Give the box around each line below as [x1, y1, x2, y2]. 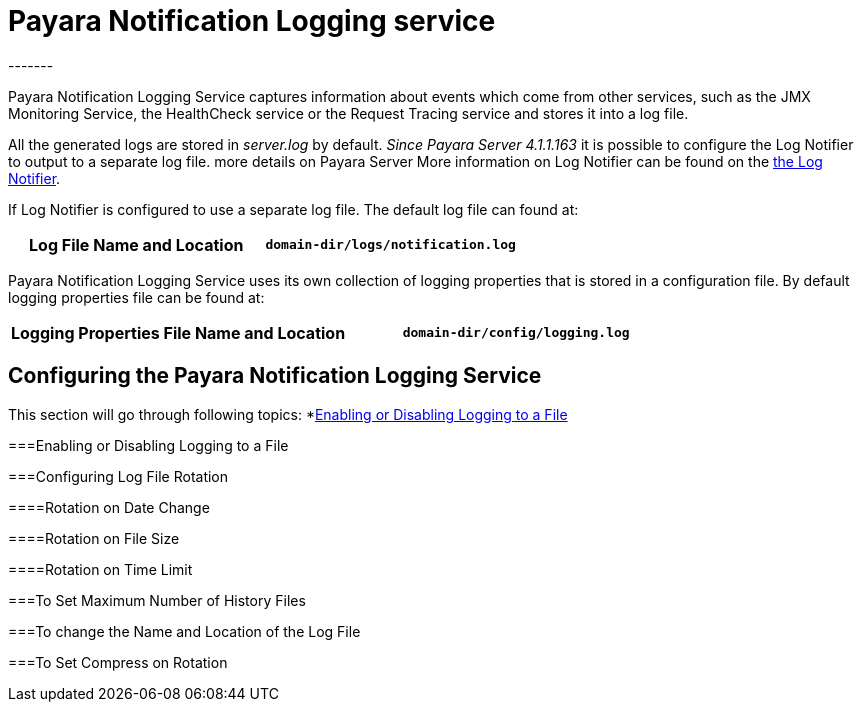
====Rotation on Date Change [8, 498, 210, 516]
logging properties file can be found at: [8, 288, 265, 306]
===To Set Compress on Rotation [8, 653, 228, 671]
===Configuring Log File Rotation [8, 467, 229, 485]
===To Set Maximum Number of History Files [8, 591, 306, 609]
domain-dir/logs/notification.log [265, 237, 516, 253]
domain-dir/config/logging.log [402, 325, 630, 341]
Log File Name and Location [29, 234, 244, 255]
